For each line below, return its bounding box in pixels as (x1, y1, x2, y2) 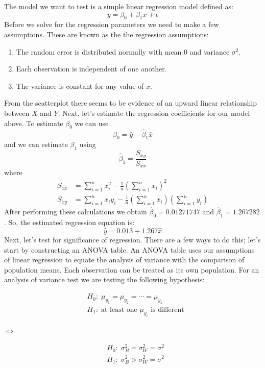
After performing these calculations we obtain (4, 206, 147, 217)
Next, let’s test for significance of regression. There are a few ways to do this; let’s (4, 234, 261, 245)
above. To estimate (4, 117, 63, 128)
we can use (75, 117, 109, 128)
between (4, 107, 30, 118)
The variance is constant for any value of (16, 80, 144, 91)
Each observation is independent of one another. (16, 63, 167, 74)
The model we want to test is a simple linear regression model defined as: (4, 1, 233, 11)
